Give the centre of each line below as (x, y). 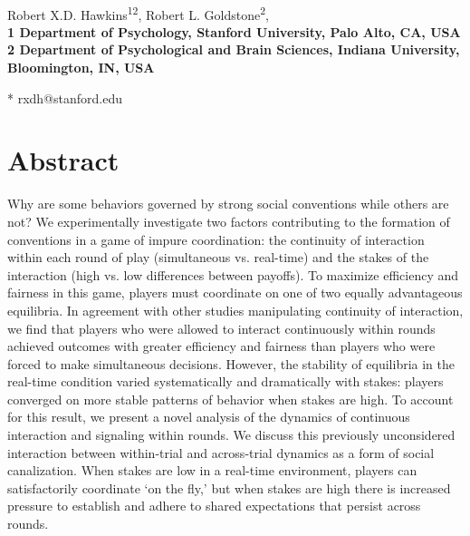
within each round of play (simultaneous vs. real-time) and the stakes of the (218, 257)
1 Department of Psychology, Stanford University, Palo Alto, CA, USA (234, 31)
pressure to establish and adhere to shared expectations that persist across (214, 506)
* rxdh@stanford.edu (65, 97)
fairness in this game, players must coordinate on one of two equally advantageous (235, 292)
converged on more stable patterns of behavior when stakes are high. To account (230, 399)
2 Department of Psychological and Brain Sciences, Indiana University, (234, 49)
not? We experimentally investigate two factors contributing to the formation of (229, 221)
